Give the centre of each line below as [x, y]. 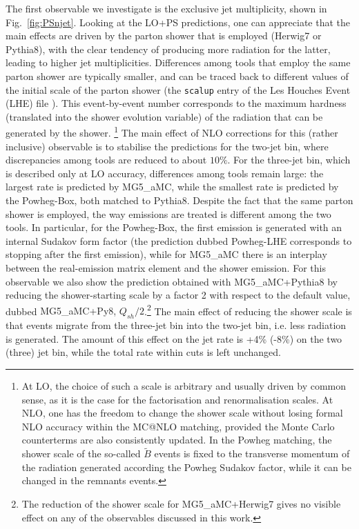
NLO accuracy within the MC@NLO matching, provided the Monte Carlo [178, 426]
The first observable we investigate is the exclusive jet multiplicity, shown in [166, 8]
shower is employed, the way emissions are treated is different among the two [168, 213]
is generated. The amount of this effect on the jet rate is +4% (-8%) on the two [174, 338]
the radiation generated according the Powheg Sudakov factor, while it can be [186, 467]
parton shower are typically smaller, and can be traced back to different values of [177, 76]
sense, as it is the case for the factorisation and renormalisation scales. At [177, 399]
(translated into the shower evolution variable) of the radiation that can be [164, 116]
